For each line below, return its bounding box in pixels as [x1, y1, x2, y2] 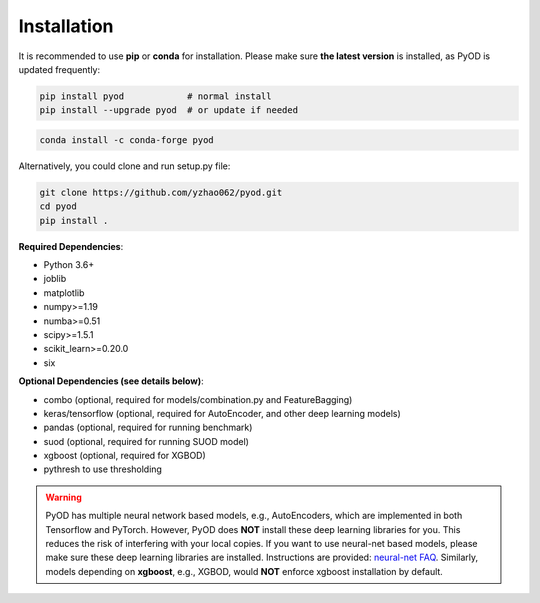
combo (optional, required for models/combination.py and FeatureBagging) [43, 393, 353, 405]
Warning [45, 491, 82, 503]
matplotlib [43, 286, 85, 299]
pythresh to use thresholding [43, 463, 162, 475]
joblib [43, 273, 67, 285]
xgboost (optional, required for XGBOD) [43, 450, 207, 462]
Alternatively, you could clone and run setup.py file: [18, 160, 231, 172]
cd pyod [39, 201, 77, 212]
